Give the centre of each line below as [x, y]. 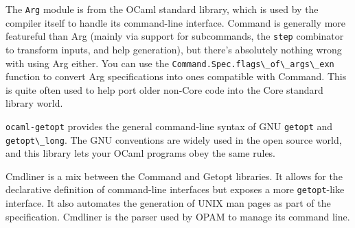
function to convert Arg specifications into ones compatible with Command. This [176, 76]
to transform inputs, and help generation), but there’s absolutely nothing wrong [174, 49]
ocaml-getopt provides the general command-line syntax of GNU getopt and [169, 126]
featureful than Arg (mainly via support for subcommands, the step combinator [175, 36]
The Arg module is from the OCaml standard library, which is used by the [162, 9]
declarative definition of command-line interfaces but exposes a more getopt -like [175, 189]
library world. [34, 103]
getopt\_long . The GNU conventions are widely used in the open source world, [174, 139]
